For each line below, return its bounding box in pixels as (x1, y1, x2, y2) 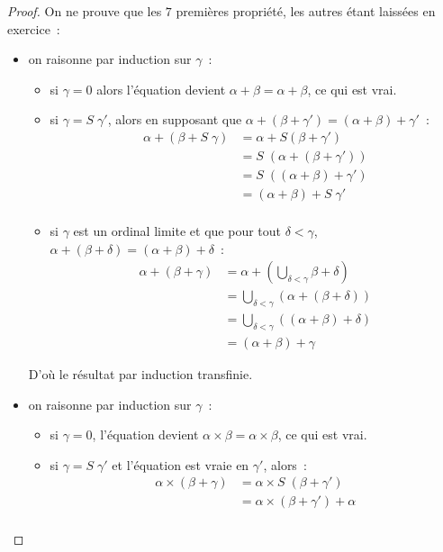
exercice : (7, 19, 60, 38)
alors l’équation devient (96, 79, 226, 98)
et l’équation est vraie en (112, 455, 249, 474)
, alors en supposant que (107, 110, 242, 129)
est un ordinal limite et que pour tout (73, 222, 281, 240)
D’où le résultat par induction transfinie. (28, 365, 253, 384)
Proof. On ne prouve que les (7, 2, 162, 20)
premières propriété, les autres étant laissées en (176, 2, 436, 20)
